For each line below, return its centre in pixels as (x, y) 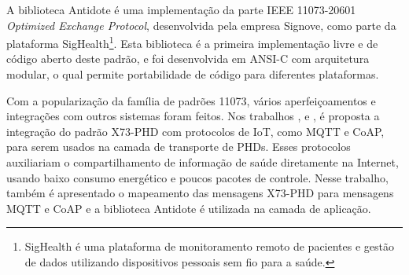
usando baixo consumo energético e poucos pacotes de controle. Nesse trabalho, (197, 177)
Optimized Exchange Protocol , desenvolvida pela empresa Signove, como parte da (201, 25)
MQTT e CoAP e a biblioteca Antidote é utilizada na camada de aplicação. (189, 208)
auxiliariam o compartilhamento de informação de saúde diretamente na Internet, (203, 162)
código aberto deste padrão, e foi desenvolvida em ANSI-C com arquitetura (188, 59)
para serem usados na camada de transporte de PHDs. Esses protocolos (179, 147)
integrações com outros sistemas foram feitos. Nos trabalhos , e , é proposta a (193, 116)
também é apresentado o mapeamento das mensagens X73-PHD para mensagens (200, 193)
